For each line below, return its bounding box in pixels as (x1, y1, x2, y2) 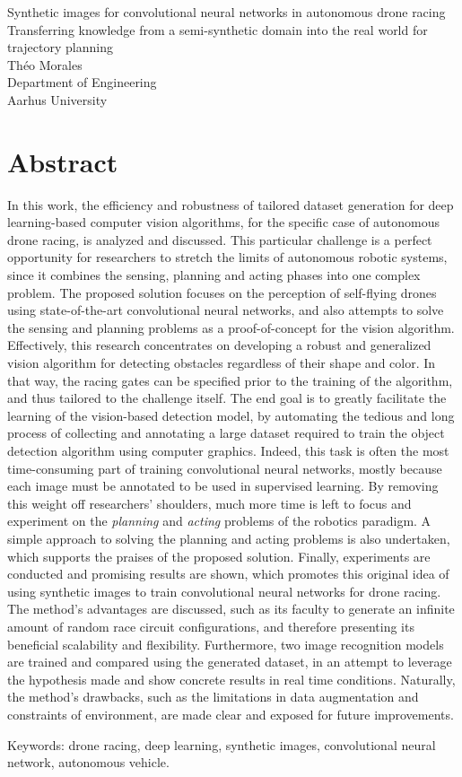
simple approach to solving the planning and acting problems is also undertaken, (7, 528, 450, 547)
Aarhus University (7, 90, 108, 109)
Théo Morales (7, 55, 83, 74)
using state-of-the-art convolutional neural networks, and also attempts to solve (7, 301, 444, 319)
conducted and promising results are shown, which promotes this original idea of (7, 564, 449, 583)
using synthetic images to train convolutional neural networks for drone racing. (7, 581, 441, 600)
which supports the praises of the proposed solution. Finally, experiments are (7, 546, 431, 565)
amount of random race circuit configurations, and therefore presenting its (7, 616, 414, 635)
